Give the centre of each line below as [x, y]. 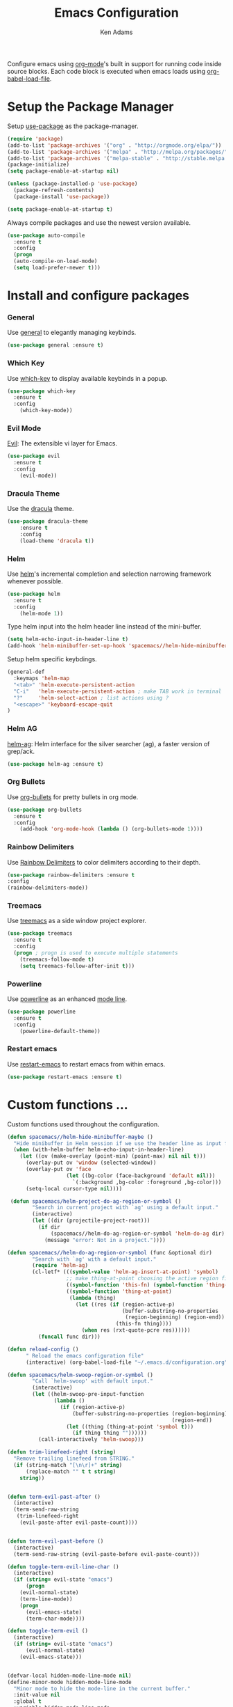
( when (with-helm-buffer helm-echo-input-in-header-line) [99, 1150]
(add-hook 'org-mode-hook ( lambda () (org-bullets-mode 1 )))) [111, 829]
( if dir [49, 1227]
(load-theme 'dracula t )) [57, 541]
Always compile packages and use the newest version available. [99, 222]
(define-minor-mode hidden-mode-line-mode [69, 1682]
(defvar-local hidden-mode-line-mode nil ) [69, 1676]
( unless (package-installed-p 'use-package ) [72, 184]
